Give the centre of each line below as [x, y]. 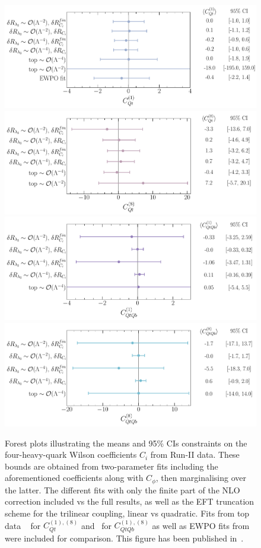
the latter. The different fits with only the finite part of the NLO [122, 490]
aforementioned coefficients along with [74, 478]
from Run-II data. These [195, 454]
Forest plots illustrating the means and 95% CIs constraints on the [126, 443]
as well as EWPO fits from [201, 525]
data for [23, 525]
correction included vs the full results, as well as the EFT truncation [130, 501]
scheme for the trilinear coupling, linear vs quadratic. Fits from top [127, 513]
